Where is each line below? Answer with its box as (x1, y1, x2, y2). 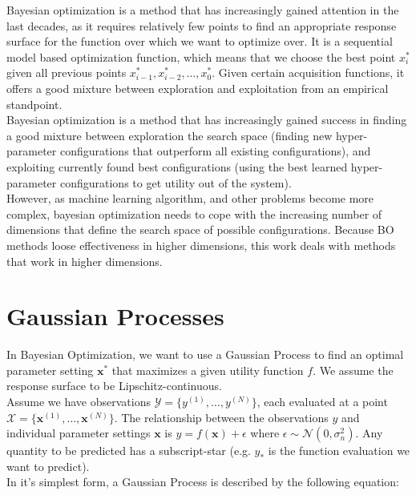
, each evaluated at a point (256, 393, 388, 409)
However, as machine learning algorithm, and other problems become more (6, 190, 374, 207)
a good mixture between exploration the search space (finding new (6, 127, 333, 143)
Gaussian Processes (6, 300, 224, 332)
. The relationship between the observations (114, 408, 329, 425)
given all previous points (6, 64, 127, 81)
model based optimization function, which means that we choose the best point (6, 48, 396, 65)
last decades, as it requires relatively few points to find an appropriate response (6, 17, 397, 34)
